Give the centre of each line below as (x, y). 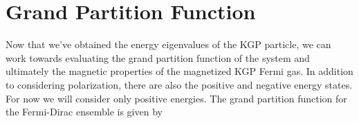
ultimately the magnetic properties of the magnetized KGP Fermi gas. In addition (179, 71)
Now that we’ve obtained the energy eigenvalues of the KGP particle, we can (168, 44)
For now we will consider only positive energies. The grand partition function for (176, 98)
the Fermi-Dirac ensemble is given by (84, 112)
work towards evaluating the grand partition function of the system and (158, 57)
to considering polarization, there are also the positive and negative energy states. (179, 84)
